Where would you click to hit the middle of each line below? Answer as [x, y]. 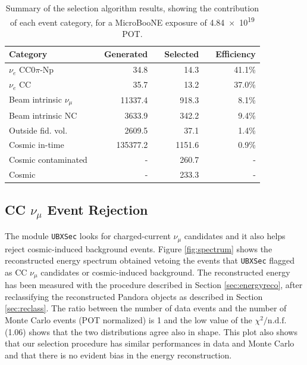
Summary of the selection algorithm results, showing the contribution [132, 8]
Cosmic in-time [37, 145]
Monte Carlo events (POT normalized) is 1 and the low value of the [129, 320]
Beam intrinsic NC [43, 115]
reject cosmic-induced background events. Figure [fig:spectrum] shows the [139, 248]
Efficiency [236, 54]
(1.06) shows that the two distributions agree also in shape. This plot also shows [151, 331]
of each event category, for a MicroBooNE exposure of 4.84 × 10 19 [132, 21]
